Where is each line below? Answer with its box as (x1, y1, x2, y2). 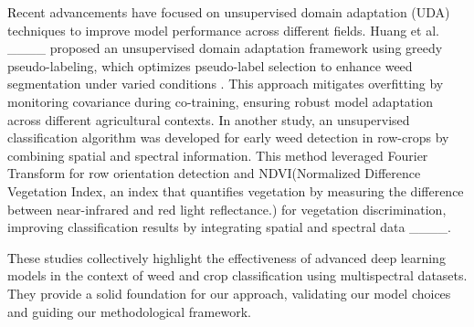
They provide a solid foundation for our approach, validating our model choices (7, 283, 451, 302)
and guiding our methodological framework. (7, 301, 251, 321)
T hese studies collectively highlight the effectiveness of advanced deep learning (7, 248, 446, 267)
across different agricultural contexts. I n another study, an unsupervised (7, 110, 410, 129)
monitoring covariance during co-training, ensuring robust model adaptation (7, 91, 433, 111)
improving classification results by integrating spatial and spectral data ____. (7, 217, 451, 237)
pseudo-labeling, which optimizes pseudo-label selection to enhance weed (7, 56, 413, 75)
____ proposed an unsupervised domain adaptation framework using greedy (7, 38, 443, 58)
